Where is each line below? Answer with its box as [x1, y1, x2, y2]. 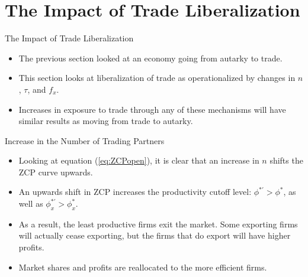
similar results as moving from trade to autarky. [18, 115, 193, 127]
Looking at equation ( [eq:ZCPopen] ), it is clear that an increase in [18, 154, 259, 167]
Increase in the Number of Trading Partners [5, 134, 165, 146]
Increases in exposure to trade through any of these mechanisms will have [18, 103, 286, 115]
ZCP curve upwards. [18, 165, 93, 178]
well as [18, 197, 43, 210]
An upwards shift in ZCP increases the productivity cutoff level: [18, 185, 252, 198]
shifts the [269, 154, 303, 167]
